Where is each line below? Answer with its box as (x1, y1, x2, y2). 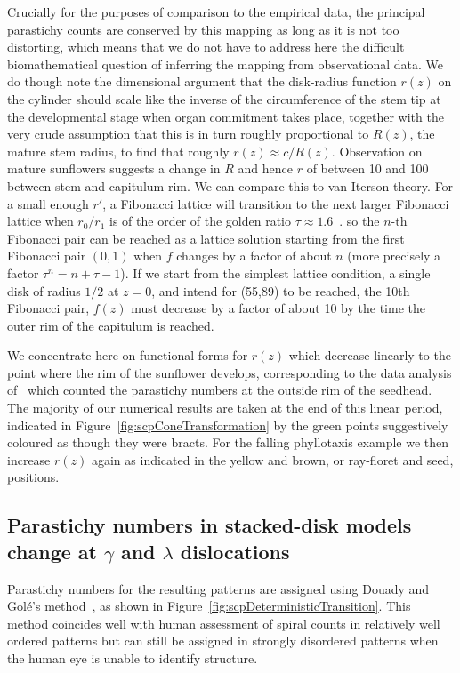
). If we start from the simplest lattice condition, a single (120, 263, 431, 282)
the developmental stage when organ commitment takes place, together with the (7, 107, 444, 125)
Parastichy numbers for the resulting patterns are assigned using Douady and (7, 579, 430, 597)
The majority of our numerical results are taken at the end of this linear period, (7, 398, 443, 417)
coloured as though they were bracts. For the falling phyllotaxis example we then (7, 433, 449, 452)
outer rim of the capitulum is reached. (7, 316, 214, 334)
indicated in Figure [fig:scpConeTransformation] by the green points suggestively (7, 415, 448, 434)
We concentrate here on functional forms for (7, 346, 248, 365)
